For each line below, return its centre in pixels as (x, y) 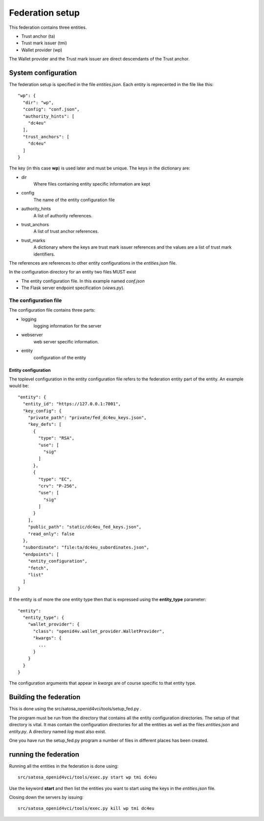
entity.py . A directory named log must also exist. (58, 731)
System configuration (43, 73)
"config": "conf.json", (51, 109)
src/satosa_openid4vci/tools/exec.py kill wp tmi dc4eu (86, 809)
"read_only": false (51, 534)
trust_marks (33, 240)
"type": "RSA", (56, 438)
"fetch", (38, 568)
